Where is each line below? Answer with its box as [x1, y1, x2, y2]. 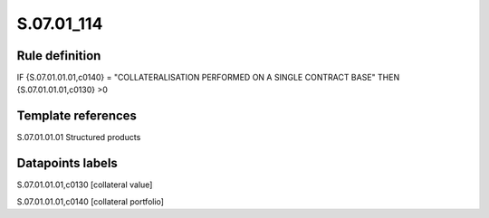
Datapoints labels [16, 156, 118, 171]
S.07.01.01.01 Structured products [16, 132, 141, 143]
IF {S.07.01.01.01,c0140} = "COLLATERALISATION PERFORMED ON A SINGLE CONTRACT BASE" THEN [16, 72, 400, 83]
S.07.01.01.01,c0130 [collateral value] [16, 179, 153, 190]
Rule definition [16, 48, 101, 63]
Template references [16, 109, 138, 124]
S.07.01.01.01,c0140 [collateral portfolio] [16, 195, 165, 207]
